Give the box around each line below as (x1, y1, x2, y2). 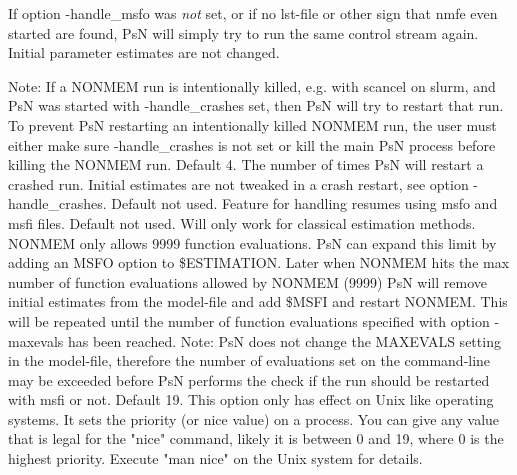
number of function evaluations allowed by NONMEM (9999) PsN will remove (8, 271, 487, 292)
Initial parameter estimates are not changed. (8, 42, 280, 63)
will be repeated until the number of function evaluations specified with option (8, 310, 490, 331)
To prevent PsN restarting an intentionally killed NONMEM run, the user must (8, 114, 497, 135)
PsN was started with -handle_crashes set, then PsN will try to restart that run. (8, 95, 504, 116)
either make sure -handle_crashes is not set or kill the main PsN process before (8, 134, 496, 155)
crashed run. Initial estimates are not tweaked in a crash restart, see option (8, 173, 469, 194)
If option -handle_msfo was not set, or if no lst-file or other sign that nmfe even (8, 3, 498, 23)
